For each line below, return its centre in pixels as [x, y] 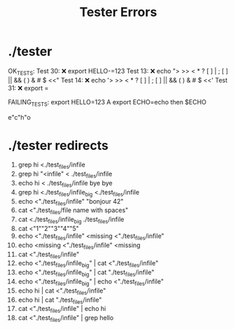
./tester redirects [58, 145]
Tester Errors [118, 12]
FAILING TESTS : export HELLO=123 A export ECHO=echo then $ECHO [107, 103]
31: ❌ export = [28, 87]
